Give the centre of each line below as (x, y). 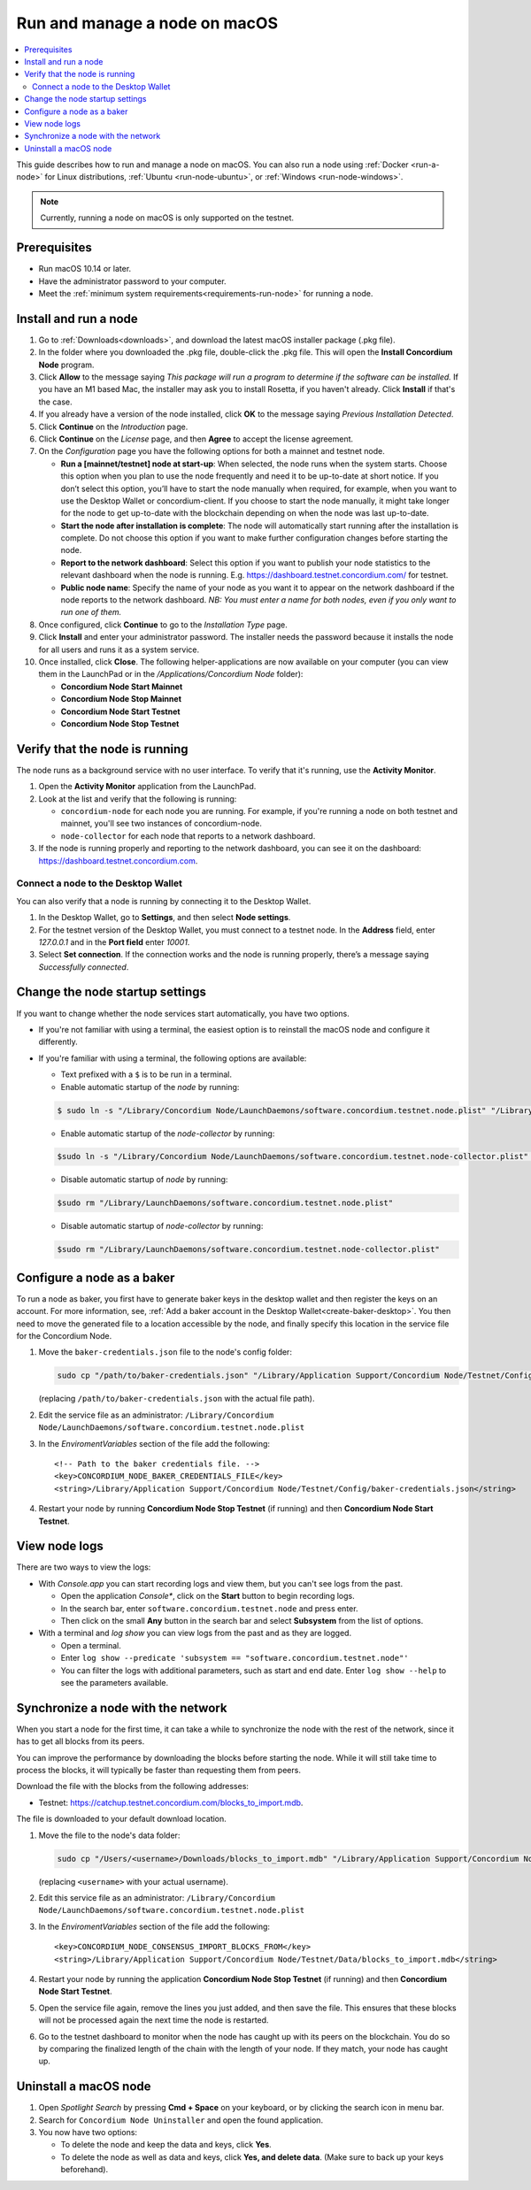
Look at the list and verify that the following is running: (138, 799)
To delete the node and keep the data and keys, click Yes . (166, 2145)
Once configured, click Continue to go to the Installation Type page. (163, 625)
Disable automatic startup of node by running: (144, 1180)
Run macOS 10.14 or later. (85, 269)
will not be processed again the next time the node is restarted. (154, 2020)
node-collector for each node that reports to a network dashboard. (188, 835)
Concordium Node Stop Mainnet (121, 699)
